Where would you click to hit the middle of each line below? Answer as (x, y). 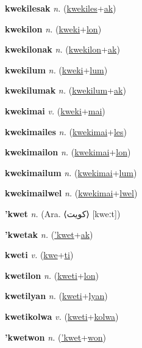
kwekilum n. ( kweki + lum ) (56, 69)
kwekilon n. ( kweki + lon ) (53, 28)
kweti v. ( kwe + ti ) (39, 255)
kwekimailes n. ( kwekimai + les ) (66, 131)
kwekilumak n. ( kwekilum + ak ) (66, 90)
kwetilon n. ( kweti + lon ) (52, 275)
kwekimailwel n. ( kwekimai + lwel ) (71, 193)
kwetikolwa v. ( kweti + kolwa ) (62, 316)
